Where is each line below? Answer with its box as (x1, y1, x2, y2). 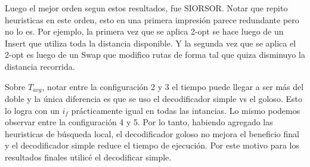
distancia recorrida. (5, 60, 75, 72)
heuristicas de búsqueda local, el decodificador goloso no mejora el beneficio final (5, 127, 299, 140)
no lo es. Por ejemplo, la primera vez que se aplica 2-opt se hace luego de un (5, 25, 284, 38)
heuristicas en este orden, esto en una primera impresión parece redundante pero (5, 13, 299, 26)
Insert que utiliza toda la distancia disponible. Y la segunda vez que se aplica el (5, 36, 296, 49)
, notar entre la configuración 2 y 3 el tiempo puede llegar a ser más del (42, 80, 304, 92)
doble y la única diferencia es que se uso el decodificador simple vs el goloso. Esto (5, 92, 302, 105)
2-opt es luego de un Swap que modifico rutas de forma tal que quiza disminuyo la (5, 48, 305, 61)
